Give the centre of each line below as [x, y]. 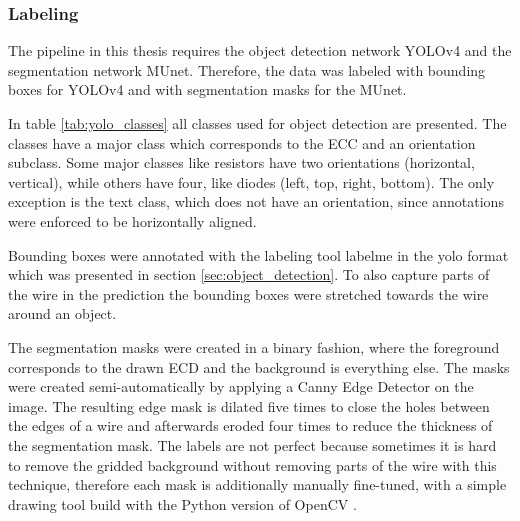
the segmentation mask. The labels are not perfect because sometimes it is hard [252, 444]
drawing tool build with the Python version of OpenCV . [182, 503]
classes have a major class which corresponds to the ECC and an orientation [242, 142]
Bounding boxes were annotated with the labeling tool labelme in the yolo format [258, 254]
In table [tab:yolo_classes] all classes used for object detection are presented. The [257, 123]
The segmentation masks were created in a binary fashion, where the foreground [254, 346]
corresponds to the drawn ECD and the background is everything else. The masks [259, 366]
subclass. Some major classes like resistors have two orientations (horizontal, [241, 162]
